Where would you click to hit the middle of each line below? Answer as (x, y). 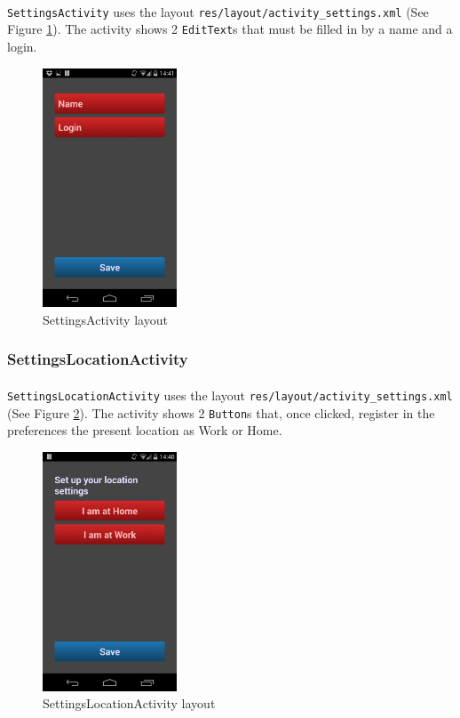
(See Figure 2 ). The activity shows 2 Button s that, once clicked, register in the (221, 412)
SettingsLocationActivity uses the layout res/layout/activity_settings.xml (230, 395)
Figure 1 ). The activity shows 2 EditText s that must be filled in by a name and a (230, 29)
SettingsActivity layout (105, 319)
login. (22, 46)
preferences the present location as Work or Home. (145, 430)
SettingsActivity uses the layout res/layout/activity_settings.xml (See (218, 11)
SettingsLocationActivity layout (129, 703)
